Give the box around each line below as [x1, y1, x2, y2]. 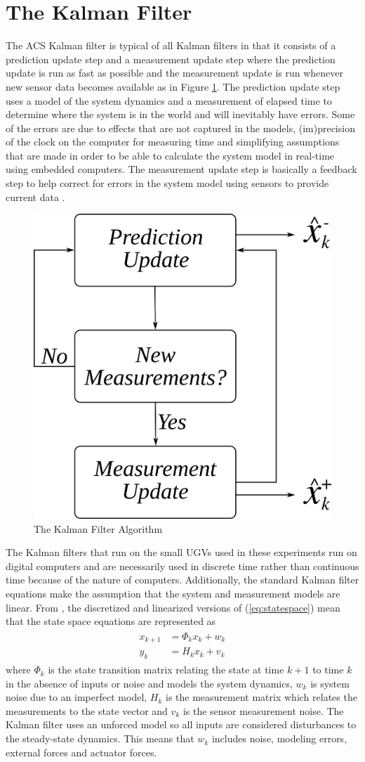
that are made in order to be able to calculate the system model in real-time [6, 148, 335, 162]
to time [312, 662, 344, 677]
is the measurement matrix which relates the [166, 690, 357, 704]
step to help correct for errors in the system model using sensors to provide [6, 176, 329, 190]
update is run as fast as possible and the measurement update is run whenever [6, 65, 344, 80]
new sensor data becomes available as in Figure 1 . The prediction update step [6, 79, 340, 93]
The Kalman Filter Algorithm [34, 521, 163, 536]
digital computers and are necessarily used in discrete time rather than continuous [6, 558, 359, 573]
